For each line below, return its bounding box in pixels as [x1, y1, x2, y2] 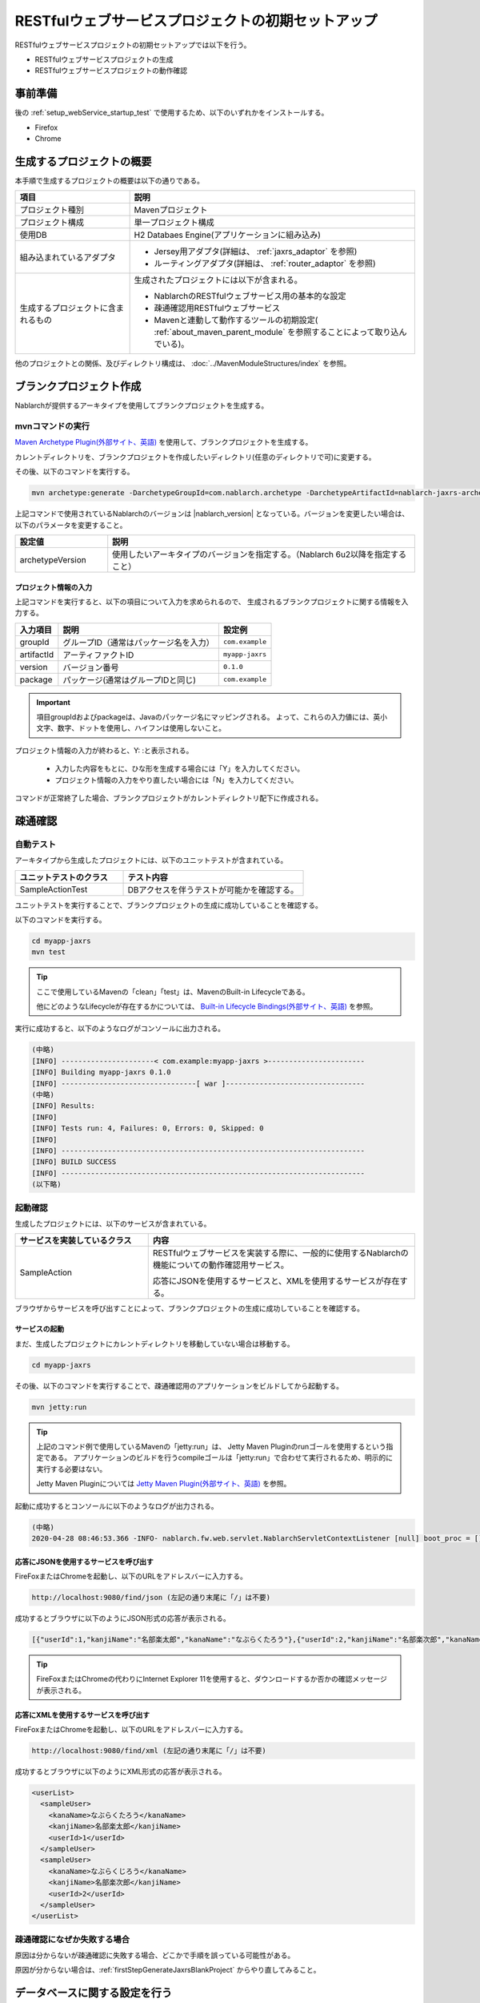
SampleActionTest [19, 884, 88, 895]
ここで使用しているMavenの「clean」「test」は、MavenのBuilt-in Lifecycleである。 [36, 986, 310, 997]
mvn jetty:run [31, 1402, 87, 1412]
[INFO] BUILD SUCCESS [31, 1158, 117, 1167]
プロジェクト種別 [19, 204, 84, 216]
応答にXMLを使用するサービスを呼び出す [14, 1710, 150, 1719]
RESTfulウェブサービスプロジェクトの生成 [34, 54, 174, 64]
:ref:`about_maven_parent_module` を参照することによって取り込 [154, 327, 399, 338]
